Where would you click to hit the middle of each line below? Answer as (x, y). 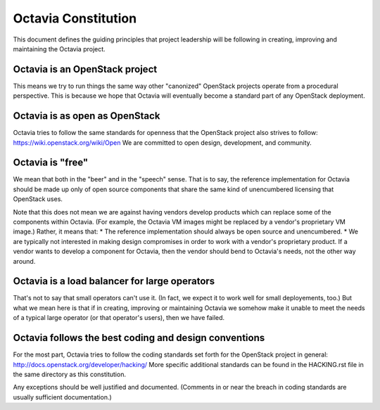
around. (24, 261)
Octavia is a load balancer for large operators (114, 281)
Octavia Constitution (75, 18)
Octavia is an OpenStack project (85, 69)
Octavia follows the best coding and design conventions (139, 338)
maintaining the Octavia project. (59, 49)
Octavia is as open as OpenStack (87, 116)
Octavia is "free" (51, 163)
